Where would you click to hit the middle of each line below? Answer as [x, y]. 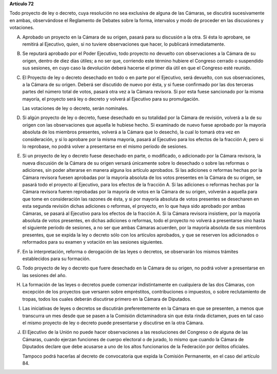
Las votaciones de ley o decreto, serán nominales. [75, 108]
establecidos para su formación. [56, 259]
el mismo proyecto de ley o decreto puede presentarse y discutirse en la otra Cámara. [113, 323]
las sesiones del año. [44, 275]
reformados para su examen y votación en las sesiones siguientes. [93, 242]
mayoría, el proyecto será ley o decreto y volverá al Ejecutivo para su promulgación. [111, 99]
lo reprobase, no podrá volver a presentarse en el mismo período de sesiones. [105, 147]
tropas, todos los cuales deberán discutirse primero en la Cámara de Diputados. [107, 299]
